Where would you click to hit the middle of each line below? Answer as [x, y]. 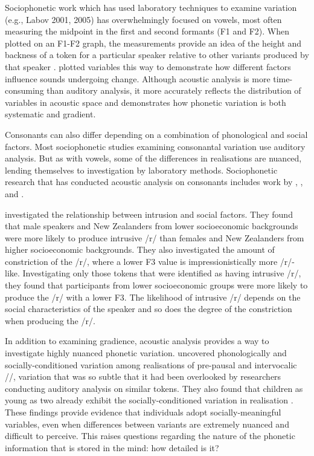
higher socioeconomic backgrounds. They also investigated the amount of [140, 249]
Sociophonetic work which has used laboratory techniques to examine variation [151, 7]
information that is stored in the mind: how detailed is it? [112, 447]
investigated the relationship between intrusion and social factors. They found [149, 214]
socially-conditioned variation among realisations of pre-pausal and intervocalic [151, 364]
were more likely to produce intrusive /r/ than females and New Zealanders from [155, 237]
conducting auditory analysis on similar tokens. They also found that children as [154, 388]
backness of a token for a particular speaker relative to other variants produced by [157, 55]
